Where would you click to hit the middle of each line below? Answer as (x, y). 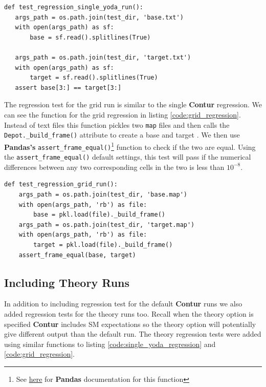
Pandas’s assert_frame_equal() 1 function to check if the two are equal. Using (130, 146)
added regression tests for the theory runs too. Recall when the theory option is (129, 313)
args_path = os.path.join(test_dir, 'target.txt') (103, 57)
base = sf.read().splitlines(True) (90, 37)
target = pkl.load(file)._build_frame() (103, 245)
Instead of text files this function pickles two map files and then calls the (117, 124)
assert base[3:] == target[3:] (68, 88)
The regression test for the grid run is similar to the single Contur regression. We (133, 104)
